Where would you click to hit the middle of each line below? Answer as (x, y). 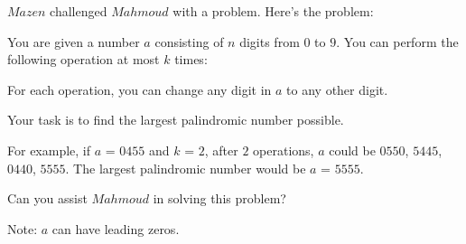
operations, (284, 150)
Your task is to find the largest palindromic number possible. (176, 120)
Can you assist (47, 198)
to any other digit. (337, 89)
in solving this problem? (219, 198)
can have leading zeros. (116, 228)
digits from (270, 41)
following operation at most (84, 59)
